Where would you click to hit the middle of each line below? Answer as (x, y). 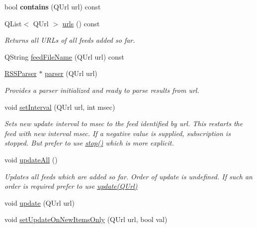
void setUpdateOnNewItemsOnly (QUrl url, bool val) (86, 219)
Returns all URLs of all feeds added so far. (70, 40)
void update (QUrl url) (40, 202)
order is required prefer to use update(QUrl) (71, 186)
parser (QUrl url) (71, 73)
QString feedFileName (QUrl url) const (64, 56)
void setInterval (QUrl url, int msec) (60, 107)
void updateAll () (31, 159)
